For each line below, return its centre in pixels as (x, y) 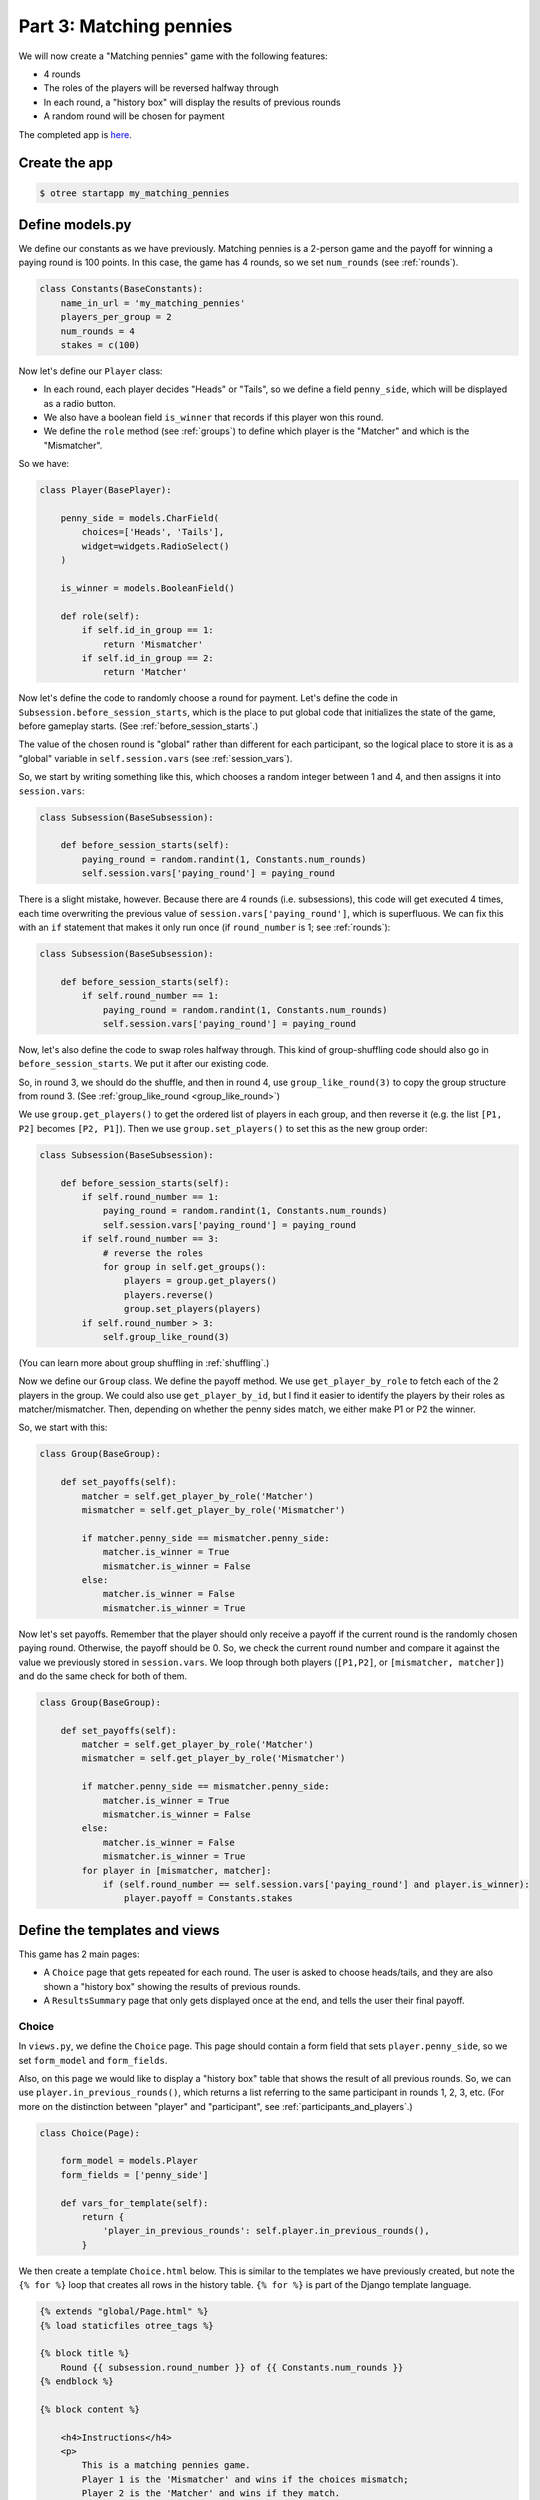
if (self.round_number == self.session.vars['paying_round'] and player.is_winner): (316, 1884)
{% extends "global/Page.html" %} (124, 2311)
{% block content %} (89, 2409)
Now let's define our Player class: (90, 371)
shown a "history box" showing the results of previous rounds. (172, 1986)
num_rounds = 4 (97, 331)
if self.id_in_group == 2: (147, 658)
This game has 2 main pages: (79, 1954)
